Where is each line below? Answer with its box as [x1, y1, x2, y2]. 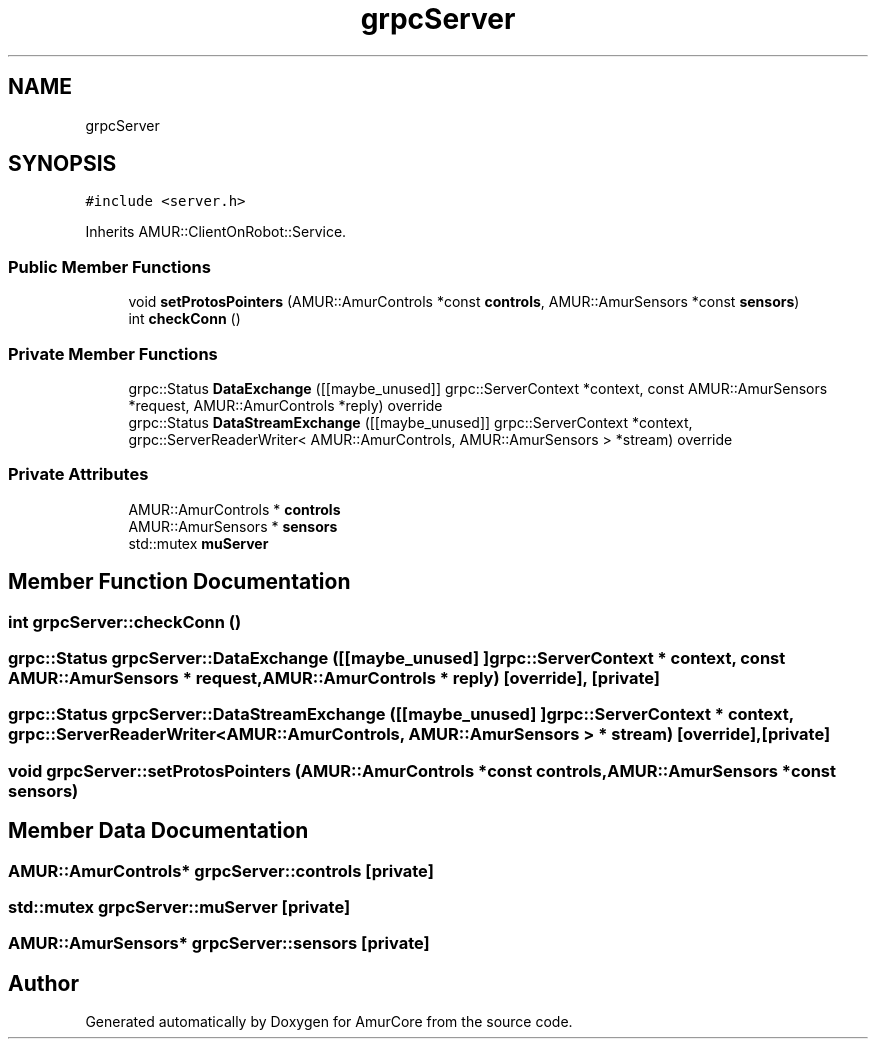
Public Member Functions [8, 256, 211, 277]
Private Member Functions [8, 343, 218, 364]
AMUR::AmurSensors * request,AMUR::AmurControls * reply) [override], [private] [8, 667, 661, 688]
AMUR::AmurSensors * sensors [128, 517, 338, 535]
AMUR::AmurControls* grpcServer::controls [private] [8, 860, 434, 881]
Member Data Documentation [8, 818, 309, 844]
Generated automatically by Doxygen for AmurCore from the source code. [85, 1013, 573, 1031]
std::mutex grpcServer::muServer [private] [8, 896, 351, 917]
